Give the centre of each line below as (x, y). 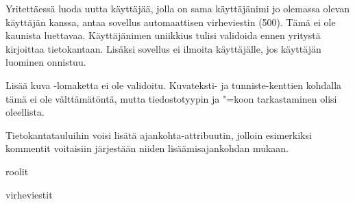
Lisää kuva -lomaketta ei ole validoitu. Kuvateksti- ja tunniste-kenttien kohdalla (174, 85)
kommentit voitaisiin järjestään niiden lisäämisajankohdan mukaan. (147, 148)
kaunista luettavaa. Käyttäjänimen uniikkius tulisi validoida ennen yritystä (163, 35)
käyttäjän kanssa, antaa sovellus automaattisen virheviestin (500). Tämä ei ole (171, 22)
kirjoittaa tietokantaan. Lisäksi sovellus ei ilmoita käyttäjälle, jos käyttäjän (163, 48)
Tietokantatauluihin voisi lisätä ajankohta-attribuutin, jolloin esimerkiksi (159, 135)
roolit (17, 171)
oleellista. (25, 112)
